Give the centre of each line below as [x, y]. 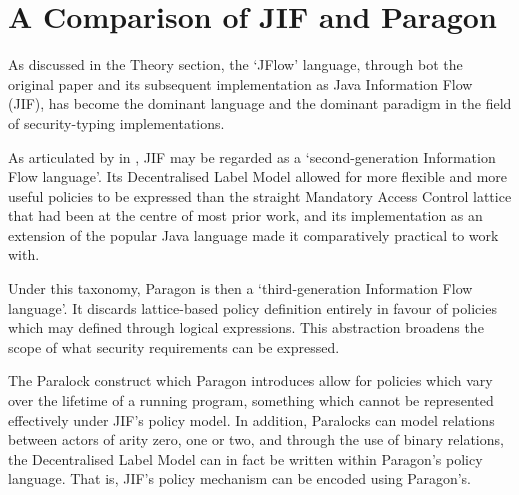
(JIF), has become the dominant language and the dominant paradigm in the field [260, 103]
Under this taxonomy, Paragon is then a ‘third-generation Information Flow [240, 288]
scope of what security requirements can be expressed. [174, 346]
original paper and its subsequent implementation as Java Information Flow [240, 83]
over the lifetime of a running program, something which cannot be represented [251, 400]
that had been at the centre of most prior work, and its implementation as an [245, 215]
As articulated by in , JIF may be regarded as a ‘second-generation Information [252, 156]
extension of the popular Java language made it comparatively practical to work [253, 234]
